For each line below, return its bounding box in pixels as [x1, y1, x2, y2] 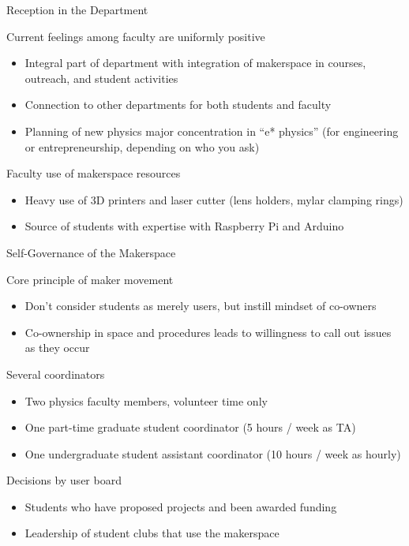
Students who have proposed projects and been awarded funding [24, 498, 337, 514]
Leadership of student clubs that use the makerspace [24, 525, 280, 541]
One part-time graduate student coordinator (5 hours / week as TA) [24, 419, 356, 436]
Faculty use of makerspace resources [6, 165, 181, 181]
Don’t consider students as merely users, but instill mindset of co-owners [24, 297, 377, 314]
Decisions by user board [6, 472, 122, 488]
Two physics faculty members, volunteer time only [24, 392, 268, 409]
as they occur [24, 339, 90, 356]
